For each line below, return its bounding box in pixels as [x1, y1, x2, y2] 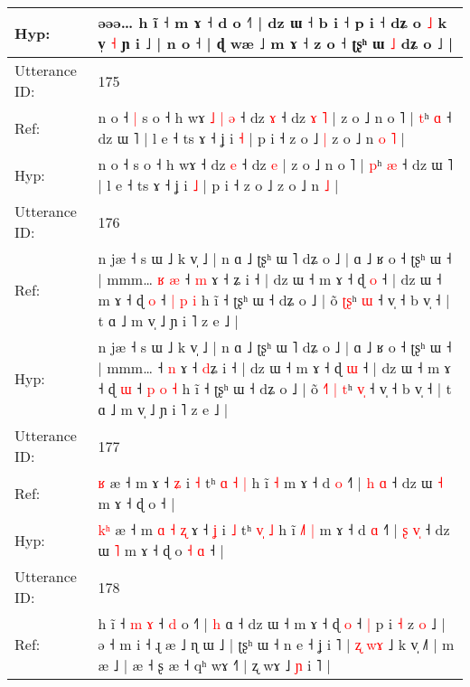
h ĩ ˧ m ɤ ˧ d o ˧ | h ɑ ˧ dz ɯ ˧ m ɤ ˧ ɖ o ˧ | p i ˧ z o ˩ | [98, 613, 446, 634]
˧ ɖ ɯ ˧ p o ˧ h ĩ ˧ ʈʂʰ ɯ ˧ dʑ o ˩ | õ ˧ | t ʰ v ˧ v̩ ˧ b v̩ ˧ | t [98, 378, 452, 399]
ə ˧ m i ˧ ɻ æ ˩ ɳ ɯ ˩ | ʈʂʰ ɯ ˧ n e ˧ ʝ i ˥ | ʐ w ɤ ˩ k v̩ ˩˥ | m [98, 634, 455, 654]
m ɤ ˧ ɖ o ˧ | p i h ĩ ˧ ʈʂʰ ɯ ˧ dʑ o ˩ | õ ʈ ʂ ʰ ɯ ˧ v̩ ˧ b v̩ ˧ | [98, 289, 450, 310]
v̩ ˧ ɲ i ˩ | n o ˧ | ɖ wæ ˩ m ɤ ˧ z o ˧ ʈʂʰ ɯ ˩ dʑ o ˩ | [98, 33, 454, 53]
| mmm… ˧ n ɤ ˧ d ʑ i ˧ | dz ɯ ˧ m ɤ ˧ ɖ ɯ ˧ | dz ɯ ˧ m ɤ [98, 357, 451, 378]
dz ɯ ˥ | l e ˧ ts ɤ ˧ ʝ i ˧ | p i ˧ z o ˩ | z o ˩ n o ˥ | [98, 127, 406, 148]
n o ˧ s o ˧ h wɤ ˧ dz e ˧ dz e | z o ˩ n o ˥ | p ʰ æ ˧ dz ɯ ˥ [98, 154, 454, 174]
